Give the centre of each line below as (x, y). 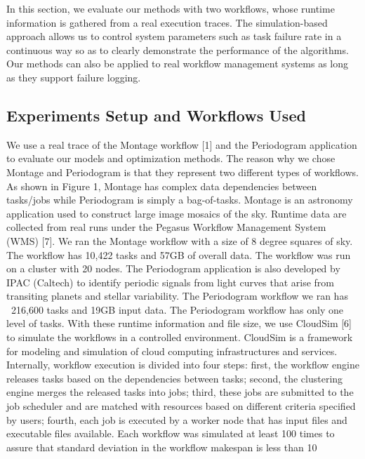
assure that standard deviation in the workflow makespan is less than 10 (162, 447)
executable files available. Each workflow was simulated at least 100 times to (171, 433)
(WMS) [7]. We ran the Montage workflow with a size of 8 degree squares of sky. (180, 240)
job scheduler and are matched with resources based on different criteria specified (181, 406)
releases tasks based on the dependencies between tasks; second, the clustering (175, 378)
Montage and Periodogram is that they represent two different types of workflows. (182, 172)
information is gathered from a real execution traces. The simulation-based (167, 22)
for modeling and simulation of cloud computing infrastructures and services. (172, 351)
